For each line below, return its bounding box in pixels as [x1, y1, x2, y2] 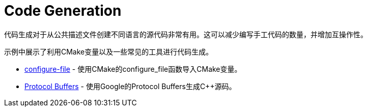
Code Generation [4, 2, 122, 19]
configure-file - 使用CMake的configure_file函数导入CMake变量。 [24, 64, 242, 73]
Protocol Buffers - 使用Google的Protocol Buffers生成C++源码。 [24, 81, 236, 91]
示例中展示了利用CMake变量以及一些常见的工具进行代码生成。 [4, 47, 213, 56]
